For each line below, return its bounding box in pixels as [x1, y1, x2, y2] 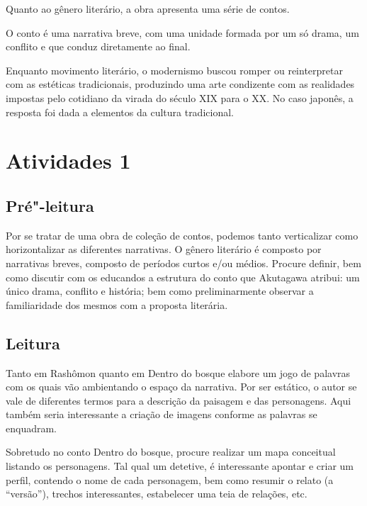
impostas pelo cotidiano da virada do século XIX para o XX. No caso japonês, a [6, 90, 354, 105]
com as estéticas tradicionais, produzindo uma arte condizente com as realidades [6, 77, 355, 91]
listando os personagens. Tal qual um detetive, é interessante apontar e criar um [6, 459, 354, 473]
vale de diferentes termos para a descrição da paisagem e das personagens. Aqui [6, 393, 351, 407]
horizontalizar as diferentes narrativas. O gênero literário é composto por [6, 242, 322, 257]
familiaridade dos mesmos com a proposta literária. [6, 297, 228, 312]
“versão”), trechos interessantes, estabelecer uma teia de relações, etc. [6, 486, 307, 501]
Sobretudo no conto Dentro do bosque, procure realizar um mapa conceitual [6, 444, 336, 459]
